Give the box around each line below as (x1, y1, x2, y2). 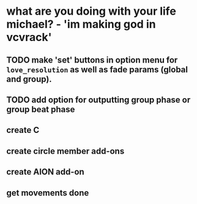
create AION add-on (6, 167, 84, 177)
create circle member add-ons (6, 146, 125, 156)
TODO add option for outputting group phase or (6, 94, 191, 105)
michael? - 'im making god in (6, 17, 156, 31)
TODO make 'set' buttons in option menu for (6, 55, 178, 65)
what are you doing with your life (6, 4, 176, 18)
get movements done (6, 187, 89, 198)
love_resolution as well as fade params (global (6, 64, 188, 75)
